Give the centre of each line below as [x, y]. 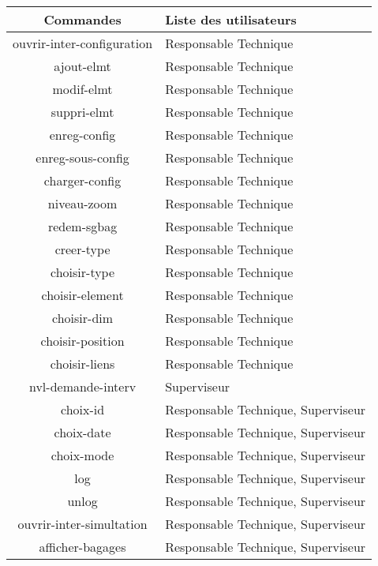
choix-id [83, 409]
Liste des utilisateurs [231, 19]
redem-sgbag [82, 226]
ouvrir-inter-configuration [83, 43]
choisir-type [83, 272]
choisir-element [82, 295]
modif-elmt [82, 89]
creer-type [82, 249]
